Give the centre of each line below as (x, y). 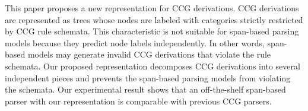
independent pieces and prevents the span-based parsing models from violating (148, 77)
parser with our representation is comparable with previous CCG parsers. (138, 101)
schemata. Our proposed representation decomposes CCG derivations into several (153, 66)
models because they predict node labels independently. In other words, (135, 42)
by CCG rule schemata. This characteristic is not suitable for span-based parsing (152, 31)
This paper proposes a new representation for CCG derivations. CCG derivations (152, 8)
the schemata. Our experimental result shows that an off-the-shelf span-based (145, 89)
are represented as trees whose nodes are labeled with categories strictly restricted (154, 19)
